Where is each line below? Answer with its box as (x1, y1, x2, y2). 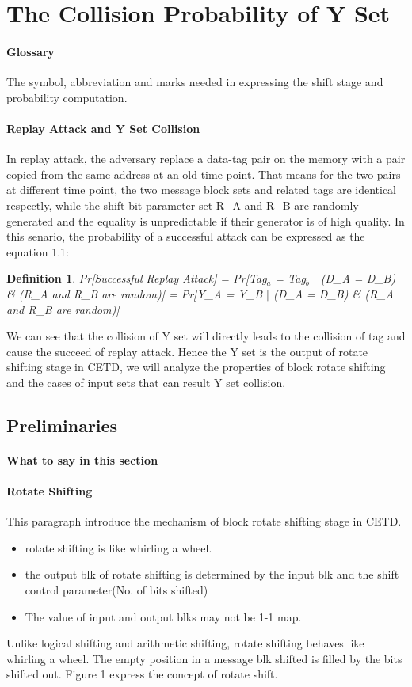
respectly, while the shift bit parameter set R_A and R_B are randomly (6, 196, 359, 213)
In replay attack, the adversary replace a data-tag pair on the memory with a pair (6, 150, 406, 167)
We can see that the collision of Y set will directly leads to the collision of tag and (6, 328, 406, 344)
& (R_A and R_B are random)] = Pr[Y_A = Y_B (6, 285, 263, 302)
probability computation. (6, 89, 128, 105)
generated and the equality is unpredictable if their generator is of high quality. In (6, 212, 405, 229)
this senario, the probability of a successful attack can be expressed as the (6, 228, 365, 245)
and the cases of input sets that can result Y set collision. (6, 374, 286, 390)
